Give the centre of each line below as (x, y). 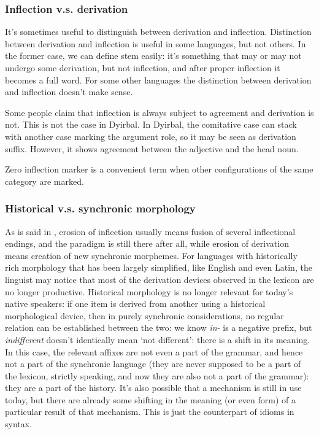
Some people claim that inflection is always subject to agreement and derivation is (159, 112)
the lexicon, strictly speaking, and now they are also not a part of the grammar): (157, 375)
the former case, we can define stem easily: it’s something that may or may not (153, 56)
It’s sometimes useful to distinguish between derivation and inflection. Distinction (158, 32)
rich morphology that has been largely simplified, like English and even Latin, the (159, 267)
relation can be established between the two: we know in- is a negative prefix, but (159, 327)
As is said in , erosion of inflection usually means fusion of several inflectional (150, 231)
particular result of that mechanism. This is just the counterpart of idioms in (150, 412)
